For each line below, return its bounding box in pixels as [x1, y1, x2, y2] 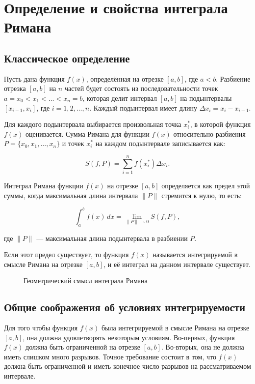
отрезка [4, 83, 26, 93]
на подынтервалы [180, 92, 232, 103]
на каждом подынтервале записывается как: [95, 138, 226, 148]
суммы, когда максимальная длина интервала [4, 190, 138, 200]
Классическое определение [4, 50, 130, 65]
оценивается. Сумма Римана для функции [25, 128, 150, 139]
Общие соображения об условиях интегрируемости [4, 299, 246, 315]
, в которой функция [190, 119, 251, 129]
